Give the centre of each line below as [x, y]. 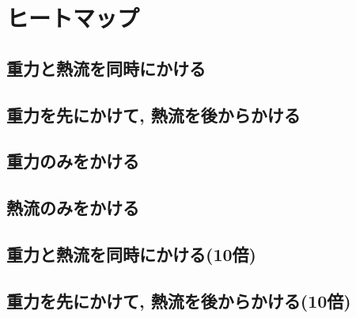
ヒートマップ [73, 18]
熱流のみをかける [73, 208]
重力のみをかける [73, 161]
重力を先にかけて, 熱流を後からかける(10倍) [179, 300]
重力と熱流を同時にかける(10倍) [131, 254]
